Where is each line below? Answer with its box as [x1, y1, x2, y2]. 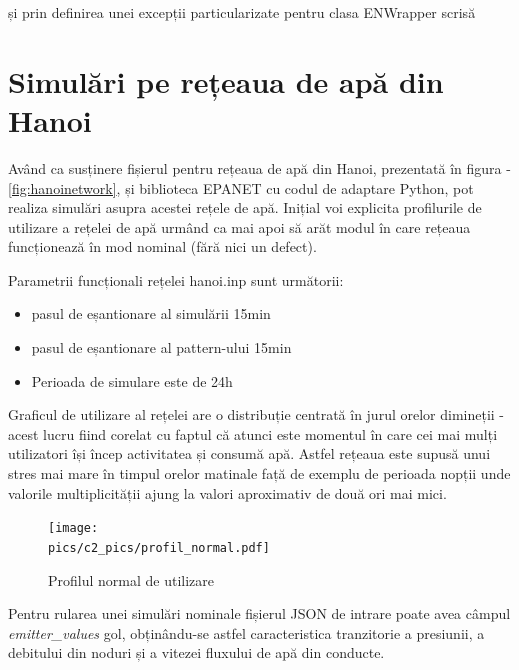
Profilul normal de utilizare [48, 569, 215, 590]
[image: [48, 521, 99, 536]
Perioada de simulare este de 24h [31, 370, 233, 391]
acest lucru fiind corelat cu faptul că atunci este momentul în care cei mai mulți [8, 423, 498, 444]
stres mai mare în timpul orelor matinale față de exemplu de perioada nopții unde [8, 463, 511, 484]
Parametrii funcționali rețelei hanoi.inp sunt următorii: [8, 269, 344, 290]
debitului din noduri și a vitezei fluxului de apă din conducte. [8, 642, 385, 663]
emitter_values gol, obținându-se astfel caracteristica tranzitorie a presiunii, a [8, 622, 485, 643]
